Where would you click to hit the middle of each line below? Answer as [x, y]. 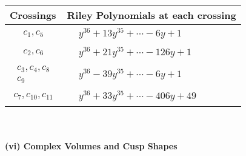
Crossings [33, 15]
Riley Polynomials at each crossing [151, 15]
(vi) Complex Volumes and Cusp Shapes [91, 145]
